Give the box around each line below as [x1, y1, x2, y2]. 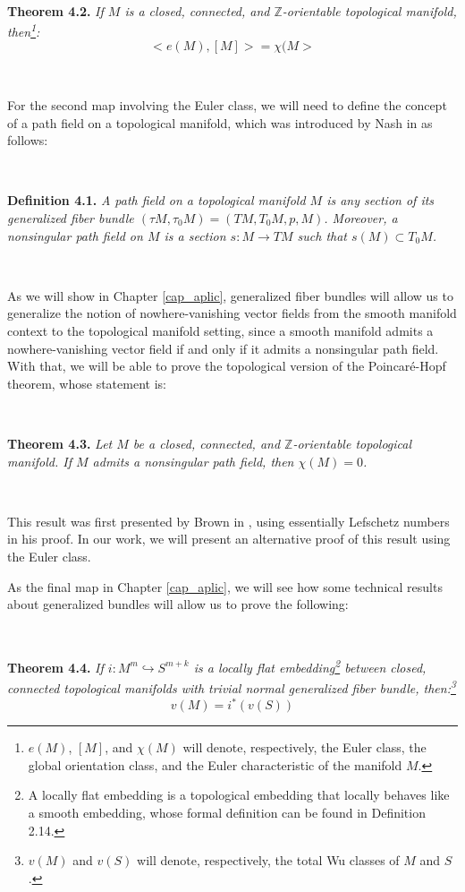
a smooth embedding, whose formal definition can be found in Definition [28, 803, 426, 822]
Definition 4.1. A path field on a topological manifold [7, 191, 306, 210]
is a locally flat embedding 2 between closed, [193, 656, 427, 676]
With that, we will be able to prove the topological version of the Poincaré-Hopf [7, 356, 446, 375]
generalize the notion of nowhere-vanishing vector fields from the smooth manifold [7, 304, 457, 322]
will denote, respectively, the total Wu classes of [137, 851, 400, 870]
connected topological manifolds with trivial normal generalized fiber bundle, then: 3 [7, 676, 456, 698]
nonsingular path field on [7, 226, 143, 244]
